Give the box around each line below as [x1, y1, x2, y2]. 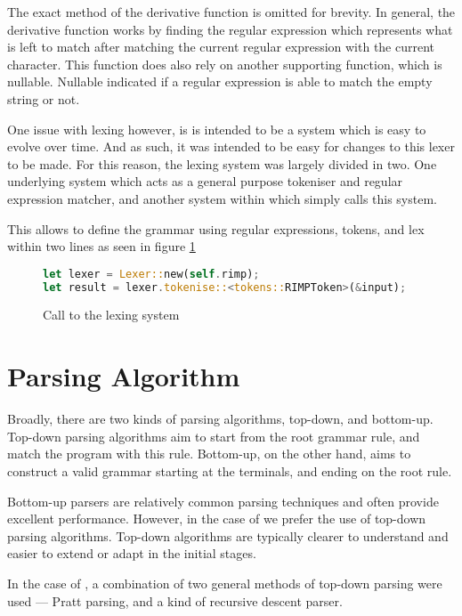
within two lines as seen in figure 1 [7, 237, 196, 255]
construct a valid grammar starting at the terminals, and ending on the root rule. [7, 461, 452, 480]
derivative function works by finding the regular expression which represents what [7, 20, 453, 38]
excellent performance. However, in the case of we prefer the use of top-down [7, 509, 426, 528]
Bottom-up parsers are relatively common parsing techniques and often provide [7, 491, 439, 510]
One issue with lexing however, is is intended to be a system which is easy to [7, 119, 426, 138]
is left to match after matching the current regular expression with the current [7, 37, 435, 56]
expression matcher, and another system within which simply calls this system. [7, 189, 437, 207]
